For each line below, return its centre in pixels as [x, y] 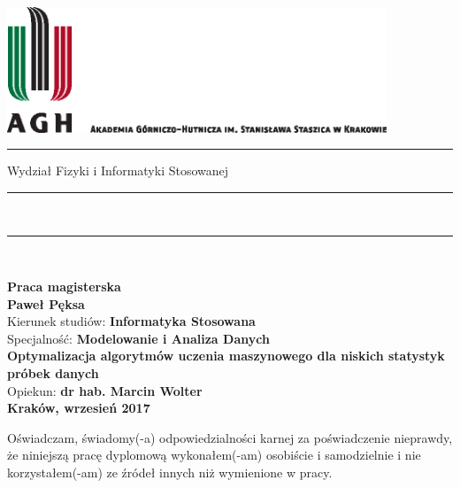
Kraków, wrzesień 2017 [79, 408]
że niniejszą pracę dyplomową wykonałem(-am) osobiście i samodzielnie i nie [214, 455]
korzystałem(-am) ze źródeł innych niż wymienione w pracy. [170, 473]
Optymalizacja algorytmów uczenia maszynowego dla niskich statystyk [226, 356]
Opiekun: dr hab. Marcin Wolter [105, 390]
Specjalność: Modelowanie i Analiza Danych [138, 338]
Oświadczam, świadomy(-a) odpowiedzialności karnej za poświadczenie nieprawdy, [230, 437]
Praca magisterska [64, 287]
